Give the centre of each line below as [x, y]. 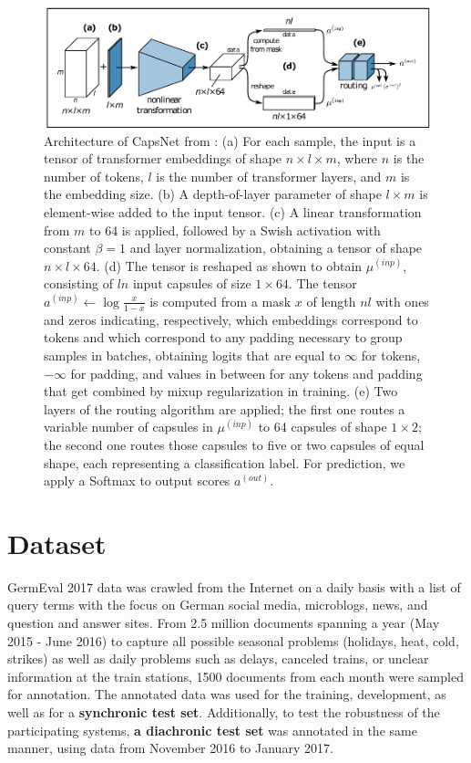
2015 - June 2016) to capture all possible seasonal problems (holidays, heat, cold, [233, 640]
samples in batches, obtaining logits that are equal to [192, 355]
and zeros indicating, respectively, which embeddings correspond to [231, 319]
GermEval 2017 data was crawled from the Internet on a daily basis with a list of [234, 586]
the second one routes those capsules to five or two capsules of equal [234, 444]
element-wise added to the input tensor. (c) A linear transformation [233, 211]
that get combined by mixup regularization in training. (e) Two [221, 391]
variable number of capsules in [128, 427]
